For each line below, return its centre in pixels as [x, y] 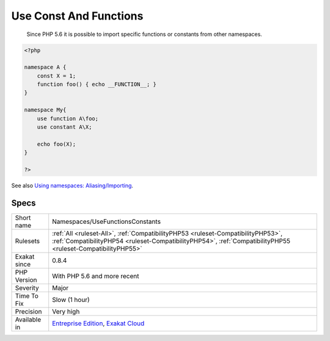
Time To [27, 296]
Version [26, 279]
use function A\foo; [68, 118]
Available [28, 319]
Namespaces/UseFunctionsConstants [107, 221]
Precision [28, 311]
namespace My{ [45, 110]
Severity [27, 288]
